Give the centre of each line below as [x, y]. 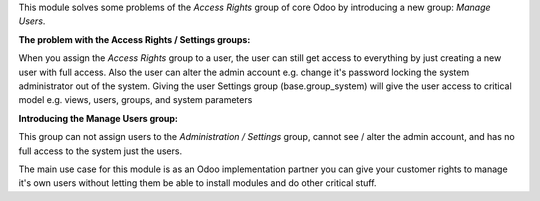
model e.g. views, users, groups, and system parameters [135, 100]
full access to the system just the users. [100, 151]
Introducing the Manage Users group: [98, 118]
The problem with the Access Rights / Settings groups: [134, 39]
